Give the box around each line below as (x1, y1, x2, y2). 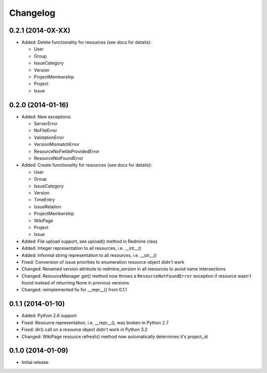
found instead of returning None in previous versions (21, 280, 130, 286)
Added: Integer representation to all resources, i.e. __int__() (21, 245, 142, 251)
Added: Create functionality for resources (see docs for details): (21, 162, 152, 168)
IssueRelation (34, 203, 61, 210)
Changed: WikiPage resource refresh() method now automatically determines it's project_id (21, 333, 208, 339)
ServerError (34, 121, 58, 127)
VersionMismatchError (34, 141, 80, 147)
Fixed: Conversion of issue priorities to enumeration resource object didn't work (21, 259, 185, 265)
